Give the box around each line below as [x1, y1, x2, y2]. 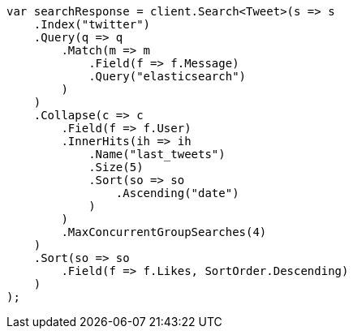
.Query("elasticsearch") [88, 70, 247, 83]
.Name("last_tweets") [88, 148, 226, 161]
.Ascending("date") [115, 187, 239, 200]
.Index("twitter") [33, 18, 151, 31]
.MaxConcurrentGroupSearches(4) [61, 225, 267, 238]
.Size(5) [88, 161, 144, 174]
